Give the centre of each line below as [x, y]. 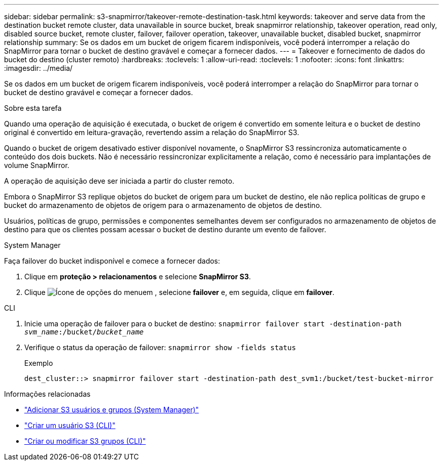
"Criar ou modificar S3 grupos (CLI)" [85, 441]
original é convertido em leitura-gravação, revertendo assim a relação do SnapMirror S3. [152, 132]
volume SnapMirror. [37, 165]
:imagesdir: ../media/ [38, 68]
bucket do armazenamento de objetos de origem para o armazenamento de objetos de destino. [163, 205]
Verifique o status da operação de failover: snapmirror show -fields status [160, 347]
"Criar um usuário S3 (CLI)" [70, 425]
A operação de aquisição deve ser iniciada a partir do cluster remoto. [119, 181]
